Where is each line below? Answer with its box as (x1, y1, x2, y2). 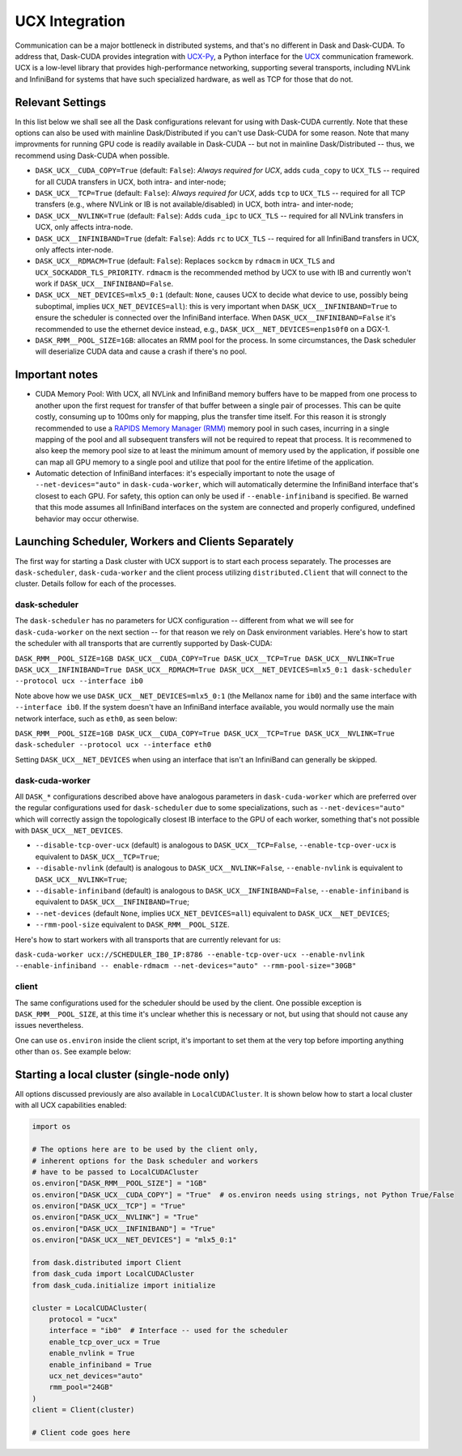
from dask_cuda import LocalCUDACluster (32, 1269, 194, 1279)
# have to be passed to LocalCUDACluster (32, 1167, 199, 1177)
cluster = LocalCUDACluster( (32, 1303, 148, 1313)
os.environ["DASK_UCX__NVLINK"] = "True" (32, 1212, 199, 1222)
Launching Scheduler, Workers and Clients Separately (15, 535, 295, 549)
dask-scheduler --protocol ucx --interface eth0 (15, 741, 212, 749)
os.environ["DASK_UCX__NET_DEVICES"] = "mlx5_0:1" (32, 1235, 238, 1245)
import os (32, 1122, 71, 1131)
